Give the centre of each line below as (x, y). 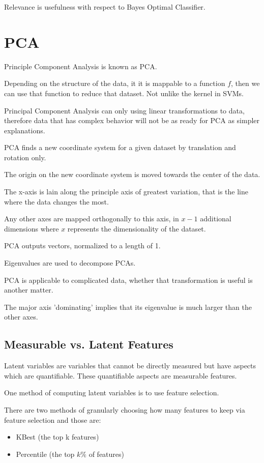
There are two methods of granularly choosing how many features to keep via (125, 409)
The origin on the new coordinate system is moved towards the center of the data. (132, 174)
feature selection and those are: (53, 419)
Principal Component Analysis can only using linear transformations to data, (124, 110)
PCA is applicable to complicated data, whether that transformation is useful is (128, 280)
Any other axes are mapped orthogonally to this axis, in (92, 219)
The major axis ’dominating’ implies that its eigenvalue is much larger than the (128, 307)
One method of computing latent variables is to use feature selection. (112, 393)
